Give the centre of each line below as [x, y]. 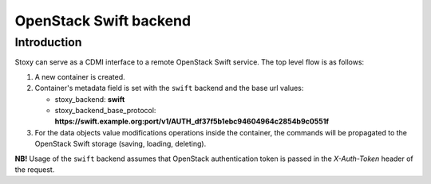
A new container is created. [80, 76]
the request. [35, 169]
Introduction [48, 42]
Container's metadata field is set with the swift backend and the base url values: [169, 88]
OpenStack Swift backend [103, 21]
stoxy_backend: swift [90, 99]
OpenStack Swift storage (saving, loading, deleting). [121, 144]
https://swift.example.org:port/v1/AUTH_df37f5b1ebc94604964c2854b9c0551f [192, 121]
